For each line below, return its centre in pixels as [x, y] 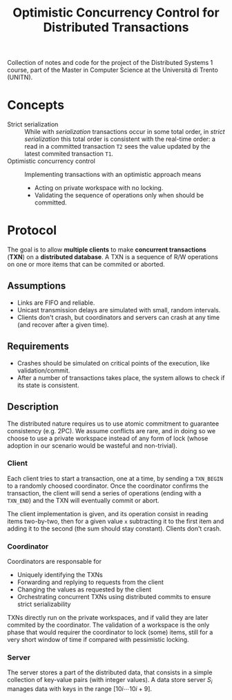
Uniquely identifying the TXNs [60, 575]
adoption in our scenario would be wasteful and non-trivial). [92, 445]
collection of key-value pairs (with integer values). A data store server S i [110, 681]
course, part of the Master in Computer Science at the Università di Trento [113, 70]
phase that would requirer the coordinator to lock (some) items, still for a [110, 632]
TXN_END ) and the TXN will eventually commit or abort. [84, 500]
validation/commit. [43, 370]
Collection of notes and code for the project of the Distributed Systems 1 [110, 63]
